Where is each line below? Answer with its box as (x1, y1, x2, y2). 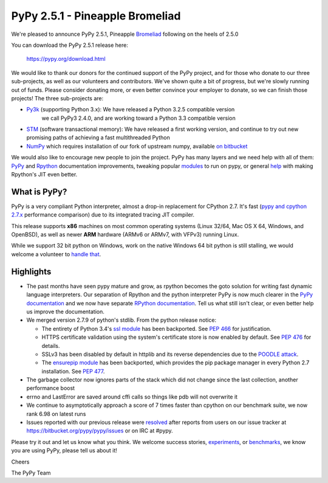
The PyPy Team (11, 469, 51, 476)
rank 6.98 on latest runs (26, 410, 86, 417)
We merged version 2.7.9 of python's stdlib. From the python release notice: (26, 316, 217, 324)
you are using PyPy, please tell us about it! (11, 447, 118, 454)
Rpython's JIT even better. (11, 171, 78, 178)
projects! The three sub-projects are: (11, 94, 104, 102)
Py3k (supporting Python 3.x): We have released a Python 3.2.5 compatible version (26, 106, 235, 113)
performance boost (26, 384, 75, 392)
